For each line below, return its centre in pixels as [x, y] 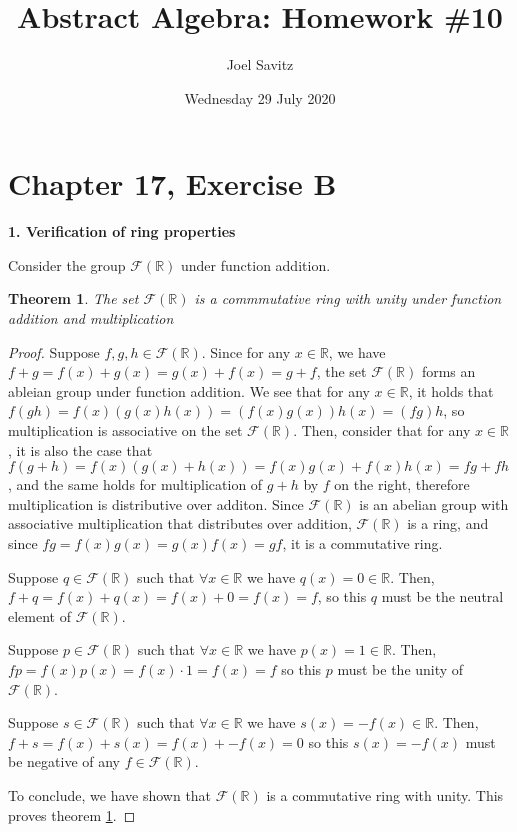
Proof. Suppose [54, 351]
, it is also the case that [80, 449]
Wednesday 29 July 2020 [260, 97]
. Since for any [246, 351]
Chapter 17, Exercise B [172, 183]
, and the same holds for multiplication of [135, 484]
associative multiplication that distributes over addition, [180, 523]
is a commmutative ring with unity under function [348, 298]
